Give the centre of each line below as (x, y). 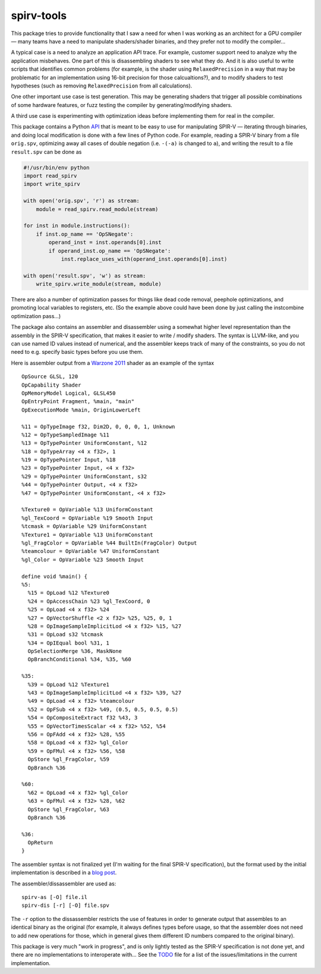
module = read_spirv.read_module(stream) (97, 209)
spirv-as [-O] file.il (55, 897)
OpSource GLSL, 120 (50, 377)
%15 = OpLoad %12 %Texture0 (69, 593)
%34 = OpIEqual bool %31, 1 (69, 643)
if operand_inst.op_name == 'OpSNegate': (110, 251)
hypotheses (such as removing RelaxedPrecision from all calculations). (102, 86)
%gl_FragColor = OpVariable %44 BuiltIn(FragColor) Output (109, 543)
